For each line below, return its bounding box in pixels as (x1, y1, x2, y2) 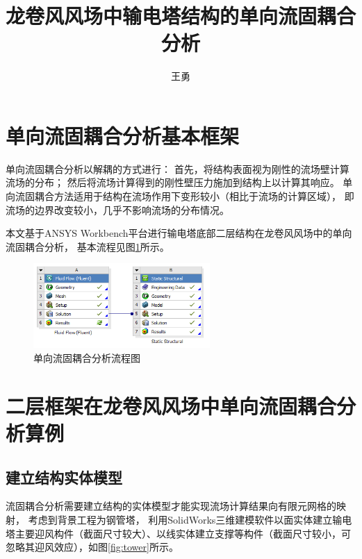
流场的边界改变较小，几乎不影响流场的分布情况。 (6, 202, 229, 217)
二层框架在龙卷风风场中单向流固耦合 (6, 391, 337, 419)
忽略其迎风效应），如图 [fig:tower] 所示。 (6, 540, 179, 554)
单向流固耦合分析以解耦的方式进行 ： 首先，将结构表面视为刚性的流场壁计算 (6, 161, 349, 176)
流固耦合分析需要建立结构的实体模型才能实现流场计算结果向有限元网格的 (6, 499, 336, 513)
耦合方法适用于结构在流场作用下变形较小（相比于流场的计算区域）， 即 (34, 189, 354, 203)
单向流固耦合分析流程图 (33, 350, 140, 365)
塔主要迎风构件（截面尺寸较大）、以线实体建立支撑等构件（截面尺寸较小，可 (6, 526, 351, 540)
